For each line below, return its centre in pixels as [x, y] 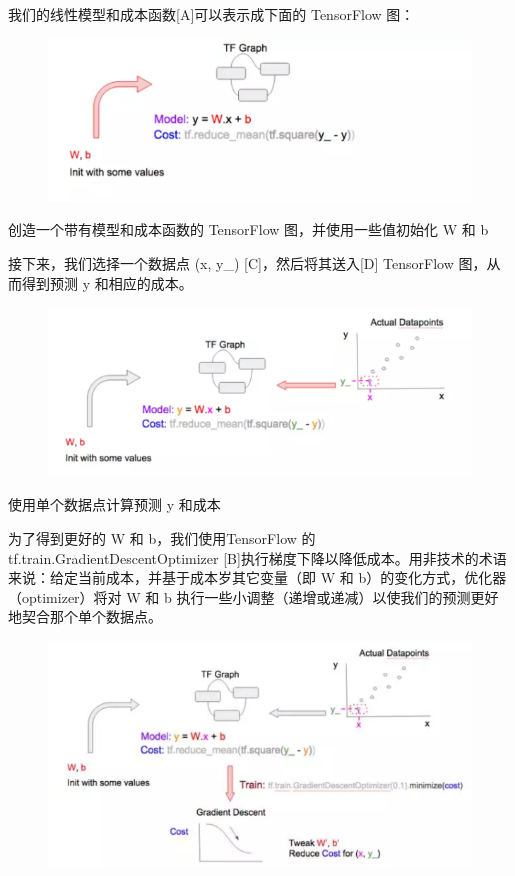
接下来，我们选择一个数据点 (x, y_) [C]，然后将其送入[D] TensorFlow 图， [247, 263]
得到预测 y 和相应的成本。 [107, 282]
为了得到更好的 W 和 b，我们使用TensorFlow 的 [162, 537]
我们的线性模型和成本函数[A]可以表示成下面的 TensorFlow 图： [211, 14]
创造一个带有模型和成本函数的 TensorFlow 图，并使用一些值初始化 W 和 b [248, 229]
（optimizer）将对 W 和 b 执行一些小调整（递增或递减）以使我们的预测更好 [253, 596]
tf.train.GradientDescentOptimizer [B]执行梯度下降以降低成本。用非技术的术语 [257, 557]
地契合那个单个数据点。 [85, 616]
